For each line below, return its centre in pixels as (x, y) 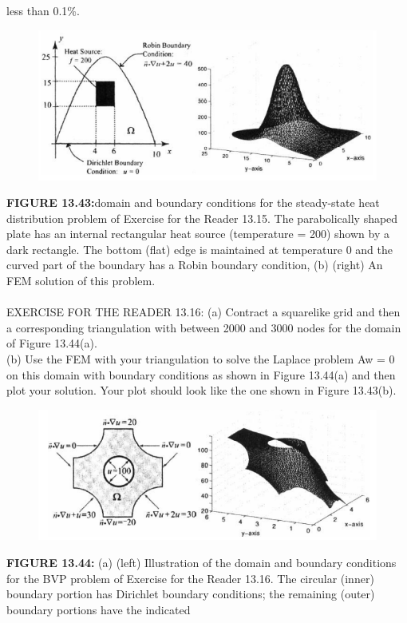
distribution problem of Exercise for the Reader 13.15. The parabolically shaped (202, 218)
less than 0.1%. (43, 10)
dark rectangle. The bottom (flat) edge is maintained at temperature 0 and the (200, 249)
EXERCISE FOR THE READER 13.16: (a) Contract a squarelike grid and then (203, 312)
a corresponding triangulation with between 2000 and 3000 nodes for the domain (204, 327)
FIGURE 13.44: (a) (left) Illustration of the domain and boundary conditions (202, 562)
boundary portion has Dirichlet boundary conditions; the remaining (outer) (191, 594)
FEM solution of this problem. (81, 281)
